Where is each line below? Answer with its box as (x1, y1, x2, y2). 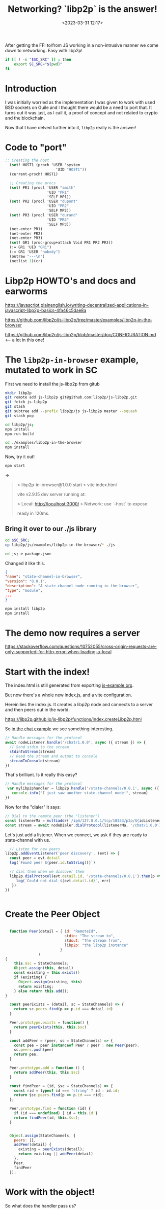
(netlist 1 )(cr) (9, 258, 43, 263)
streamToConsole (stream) (9, 758, 60, 763)
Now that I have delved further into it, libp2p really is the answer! (5, 124, 137, 130)
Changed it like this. (5, 560, 45, 566)
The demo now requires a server (5, 627, 140, 639)
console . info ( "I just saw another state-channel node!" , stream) (11, 790, 148, 796)
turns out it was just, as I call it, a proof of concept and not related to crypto (5, 109, 158, 115)
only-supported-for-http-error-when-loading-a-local (5, 649, 112, 655)
